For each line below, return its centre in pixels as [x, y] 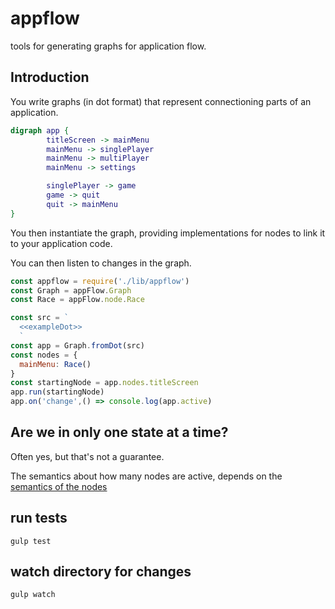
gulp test [31, 541]
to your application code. [61, 243]
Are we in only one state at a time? [119, 432]
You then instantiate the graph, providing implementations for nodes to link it [168, 233]
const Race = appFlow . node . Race [77, 300]
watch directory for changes [101, 572]
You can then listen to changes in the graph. [101, 263]
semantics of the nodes [59, 486]
